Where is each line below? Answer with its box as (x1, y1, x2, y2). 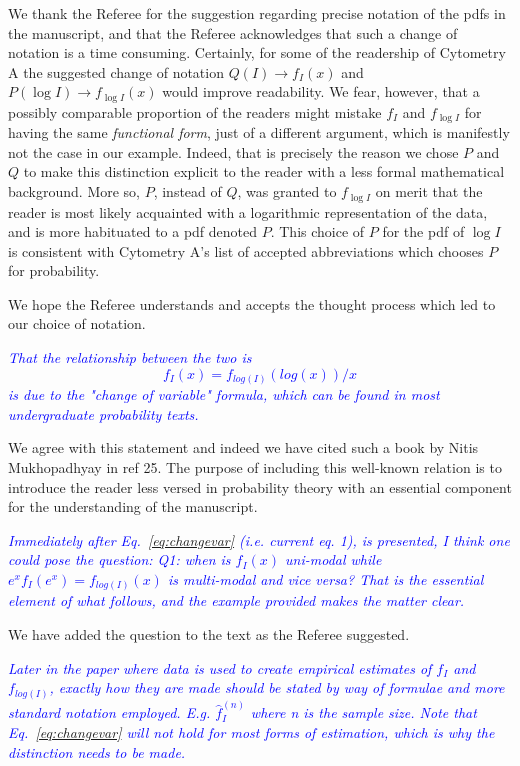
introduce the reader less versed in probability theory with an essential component (8, 476, 512, 497)
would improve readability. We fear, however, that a (162, 81, 480, 102)
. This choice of (270, 221, 365, 242)
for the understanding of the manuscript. (8, 496, 258, 517)
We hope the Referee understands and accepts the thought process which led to (8, 293, 496, 314)
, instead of (153, 181, 222, 202)
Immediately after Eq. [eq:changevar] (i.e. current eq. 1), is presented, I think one (8, 529, 510, 550)
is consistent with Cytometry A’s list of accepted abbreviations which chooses (8, 240, 484, 261)
